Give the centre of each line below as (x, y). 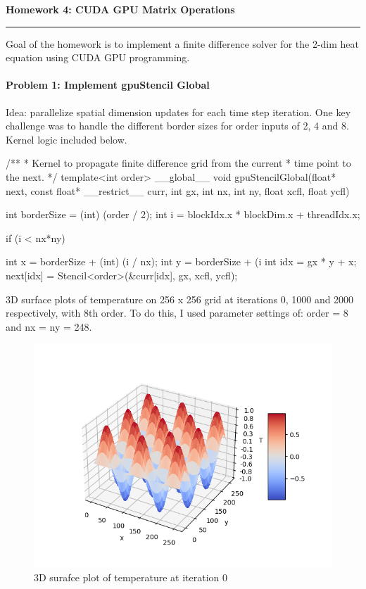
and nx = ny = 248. (49, 326)
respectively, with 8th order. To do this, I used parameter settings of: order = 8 (177, 313)
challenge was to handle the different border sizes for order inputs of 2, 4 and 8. (177, 126)
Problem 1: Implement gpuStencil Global (108, 85)
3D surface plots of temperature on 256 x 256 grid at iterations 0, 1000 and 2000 (180, 299)
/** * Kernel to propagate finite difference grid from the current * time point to (178, 163)
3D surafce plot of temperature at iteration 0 (131, 577)
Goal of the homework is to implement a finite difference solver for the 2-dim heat (183, 43)
